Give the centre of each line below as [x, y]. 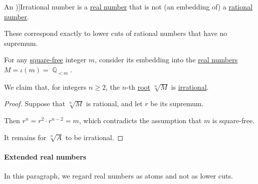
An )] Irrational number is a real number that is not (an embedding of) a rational [128, 6]
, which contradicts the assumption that [140, 120]
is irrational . [190, 87]
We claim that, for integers [45, 87]
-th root [138, 87]
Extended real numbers [45, 156]
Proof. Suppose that [35, 103]
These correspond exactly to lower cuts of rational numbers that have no [116, 33]
